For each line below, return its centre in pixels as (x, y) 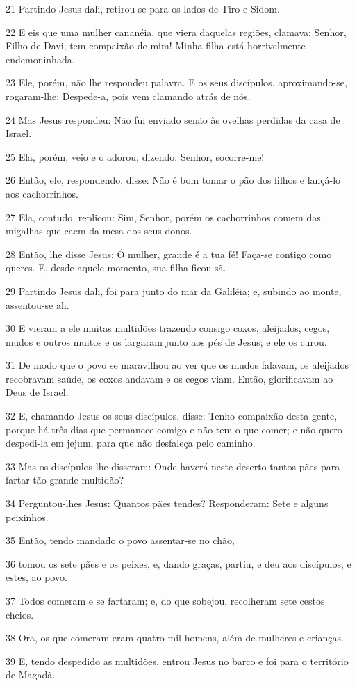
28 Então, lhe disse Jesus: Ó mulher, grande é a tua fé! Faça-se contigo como (169, 254)
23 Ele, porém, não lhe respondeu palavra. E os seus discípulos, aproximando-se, (176, 82)
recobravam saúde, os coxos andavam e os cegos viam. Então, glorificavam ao (169, 378)
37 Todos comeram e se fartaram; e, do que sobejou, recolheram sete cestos (165, 600)
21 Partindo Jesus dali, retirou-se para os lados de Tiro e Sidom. (143, 8)
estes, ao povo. (36, 577)
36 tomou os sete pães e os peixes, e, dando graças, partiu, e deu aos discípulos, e (178, 563)
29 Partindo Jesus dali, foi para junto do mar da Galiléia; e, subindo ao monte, (174, 290)
